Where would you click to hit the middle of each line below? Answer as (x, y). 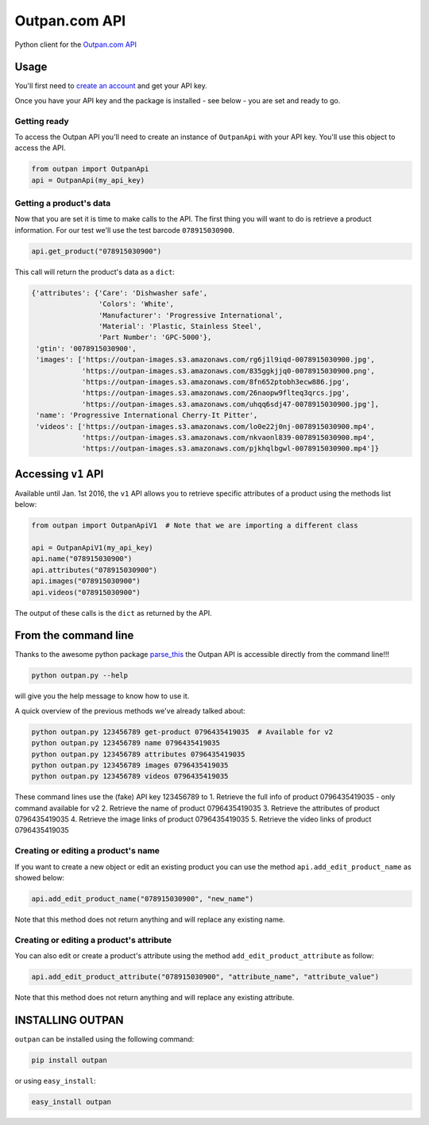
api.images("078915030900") (86, 581)
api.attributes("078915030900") (95, 570)
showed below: (40, 878)
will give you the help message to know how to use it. (102, 696)
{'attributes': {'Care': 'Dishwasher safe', (120, 293)
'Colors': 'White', (136, 304)
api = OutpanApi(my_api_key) (88, 180)
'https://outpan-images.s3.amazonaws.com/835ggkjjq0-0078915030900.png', (228, 371)
